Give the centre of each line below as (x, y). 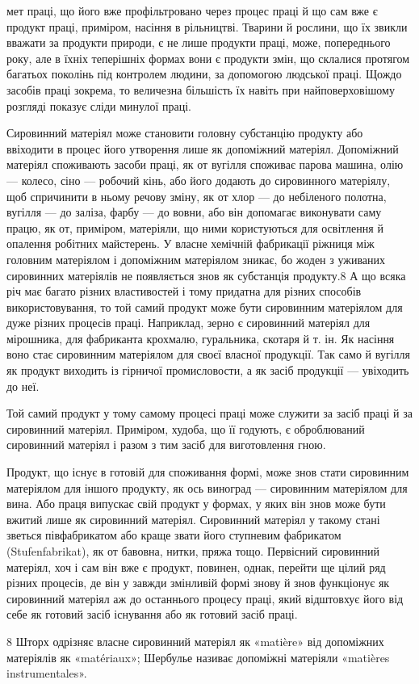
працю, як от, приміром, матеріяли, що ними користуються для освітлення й (195, 227)
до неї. (23, 386)
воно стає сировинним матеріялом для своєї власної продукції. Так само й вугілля (208, 354)
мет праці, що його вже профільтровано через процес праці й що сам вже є (192, 10)
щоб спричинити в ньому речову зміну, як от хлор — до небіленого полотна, (197, 196)
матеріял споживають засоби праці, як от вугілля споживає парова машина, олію (205, 164)
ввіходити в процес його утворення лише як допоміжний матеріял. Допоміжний (203, 148)
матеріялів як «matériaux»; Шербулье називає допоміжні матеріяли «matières (198, 657)
